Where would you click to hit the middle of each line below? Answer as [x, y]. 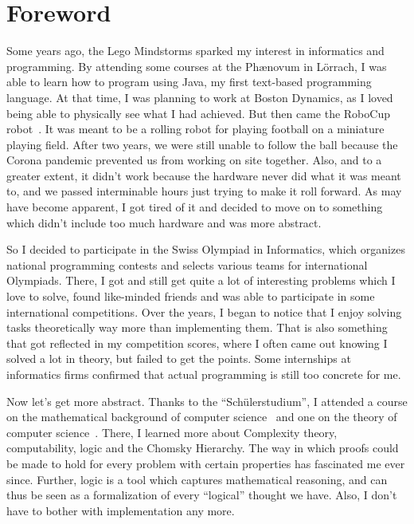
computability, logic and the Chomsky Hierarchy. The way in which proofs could [203, 448]
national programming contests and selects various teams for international [187, 264]
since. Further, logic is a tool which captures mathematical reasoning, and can [197, 479]
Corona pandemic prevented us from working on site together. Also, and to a [194, 160]
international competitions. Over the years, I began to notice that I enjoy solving [204, 311]
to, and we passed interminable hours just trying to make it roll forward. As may [204, 191]
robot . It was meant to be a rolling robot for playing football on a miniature [195, 129]
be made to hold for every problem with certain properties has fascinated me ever [206, 463]
